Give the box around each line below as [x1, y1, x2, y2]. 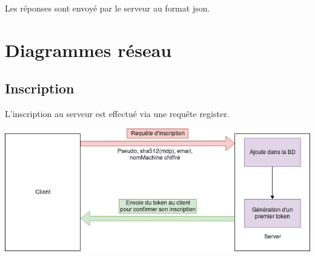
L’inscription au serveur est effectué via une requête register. [5, 107, 230, 120]
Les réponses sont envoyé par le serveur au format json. [5, 2, 210, 14]
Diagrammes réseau [5, 37, 172, 62]
